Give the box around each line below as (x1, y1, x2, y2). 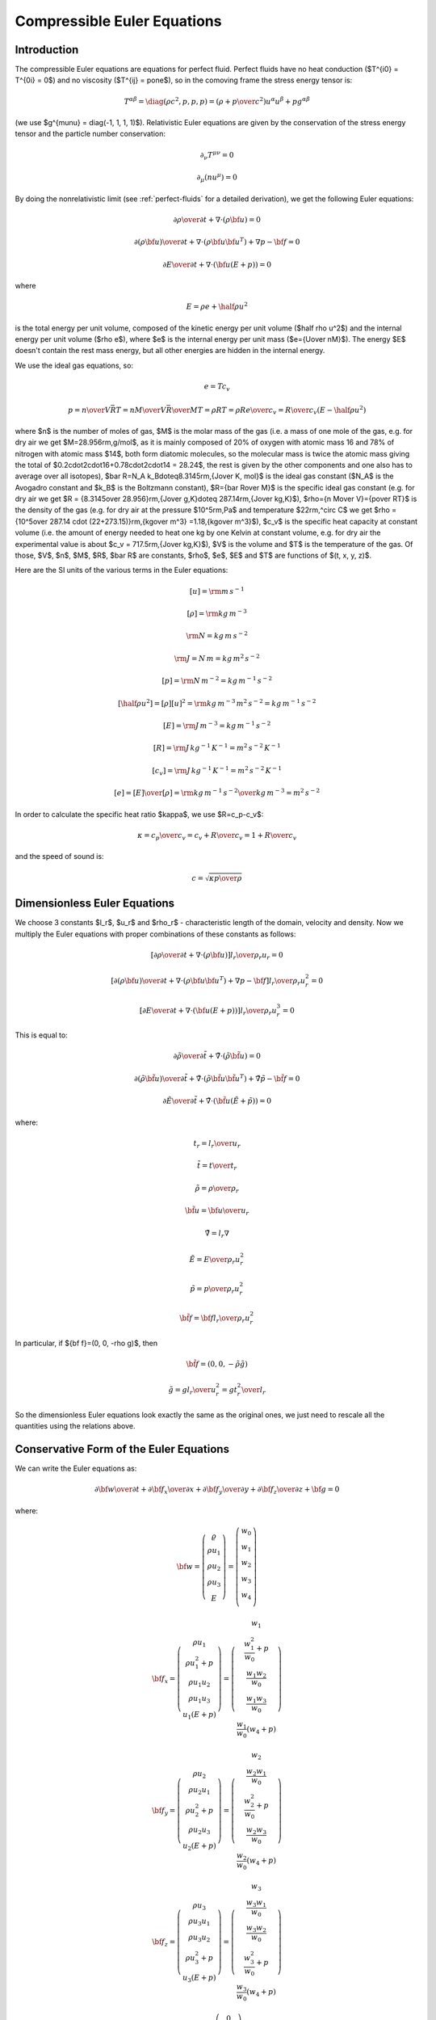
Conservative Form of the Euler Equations (15, 1442, 230, 1456)
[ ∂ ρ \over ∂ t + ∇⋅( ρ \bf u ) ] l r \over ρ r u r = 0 (150, 950, 283, 962)
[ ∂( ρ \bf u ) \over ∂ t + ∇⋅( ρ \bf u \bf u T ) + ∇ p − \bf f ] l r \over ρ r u (111, 974, 306, 987)
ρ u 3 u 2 (188, 1933, 211, 1943)
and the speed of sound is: (15, 852, 104, 861)
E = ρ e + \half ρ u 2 (186, 301, 248, 311)
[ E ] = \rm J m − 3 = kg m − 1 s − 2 (162, 720, 271, 730)
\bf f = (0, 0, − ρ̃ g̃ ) (186, 1359, 248, 1369)
